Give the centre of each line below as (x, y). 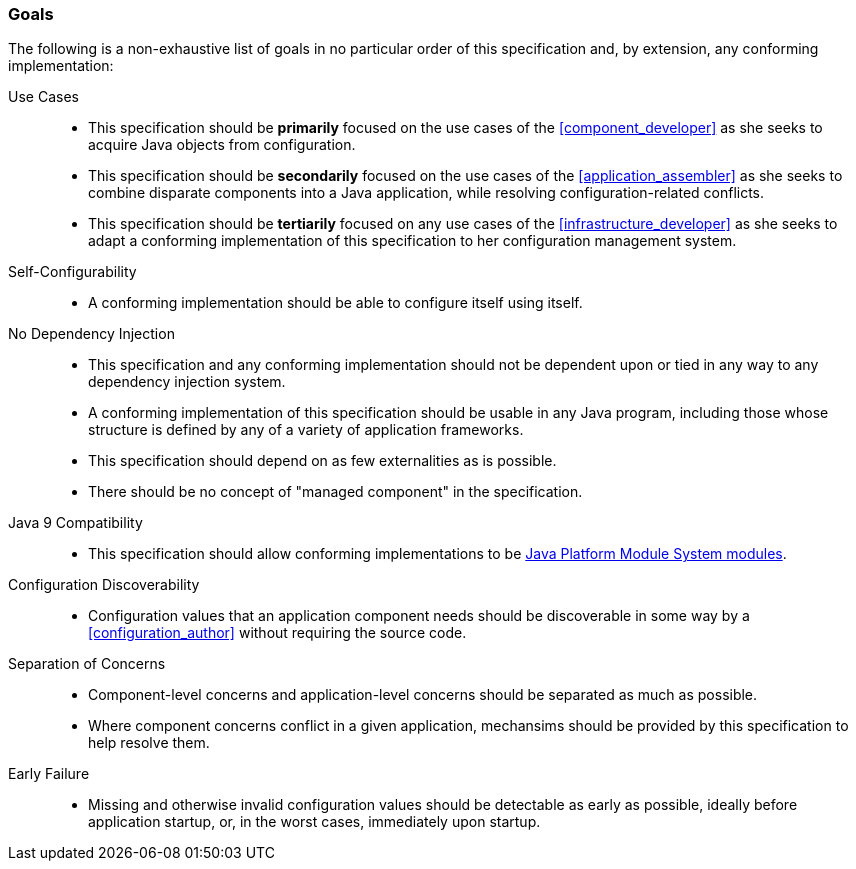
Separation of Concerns (87, 664)
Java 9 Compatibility (75, 523)
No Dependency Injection (91, 334)
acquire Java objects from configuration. (222, 145)
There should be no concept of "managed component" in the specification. (335, 492)
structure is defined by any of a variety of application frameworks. (306, 430)
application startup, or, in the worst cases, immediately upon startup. (314, 822)
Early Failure (49, 774)
